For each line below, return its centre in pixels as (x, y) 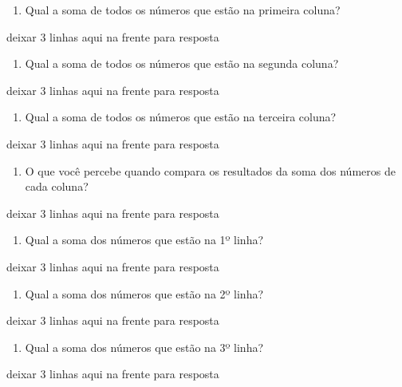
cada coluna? (57, 186)
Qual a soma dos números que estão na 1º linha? (144, 240)
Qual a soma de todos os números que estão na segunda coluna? (182, 63)
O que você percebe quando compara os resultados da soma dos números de (210, 170)
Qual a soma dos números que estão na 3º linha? (144, 347)
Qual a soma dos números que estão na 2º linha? (144, 293)
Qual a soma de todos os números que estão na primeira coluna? (183, 10)
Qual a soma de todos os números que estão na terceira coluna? (181, 117)
